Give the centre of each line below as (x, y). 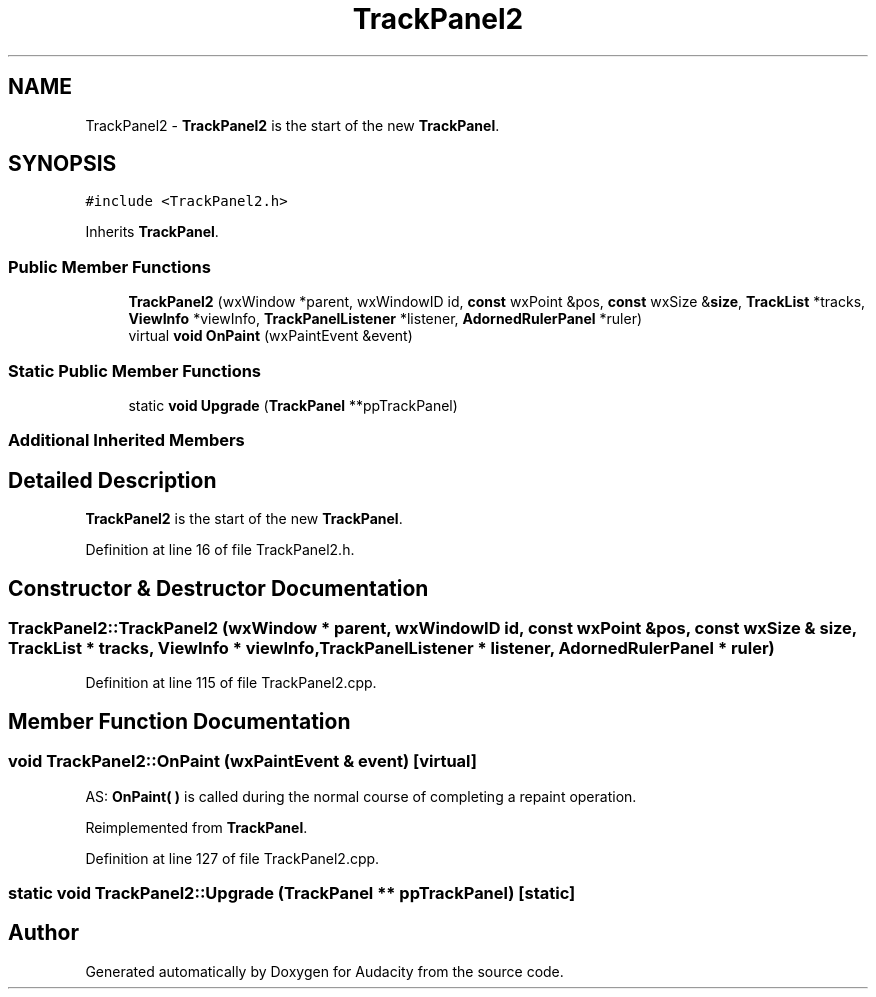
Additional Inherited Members (126, 440)
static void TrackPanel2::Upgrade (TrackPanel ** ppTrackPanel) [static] (292, 892)
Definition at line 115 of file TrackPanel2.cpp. (231, 683)
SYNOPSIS (62, 164)
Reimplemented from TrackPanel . (196, 827)
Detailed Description (112, 480)
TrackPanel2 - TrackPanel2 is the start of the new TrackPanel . (292, 125)
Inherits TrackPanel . (152, 232)
